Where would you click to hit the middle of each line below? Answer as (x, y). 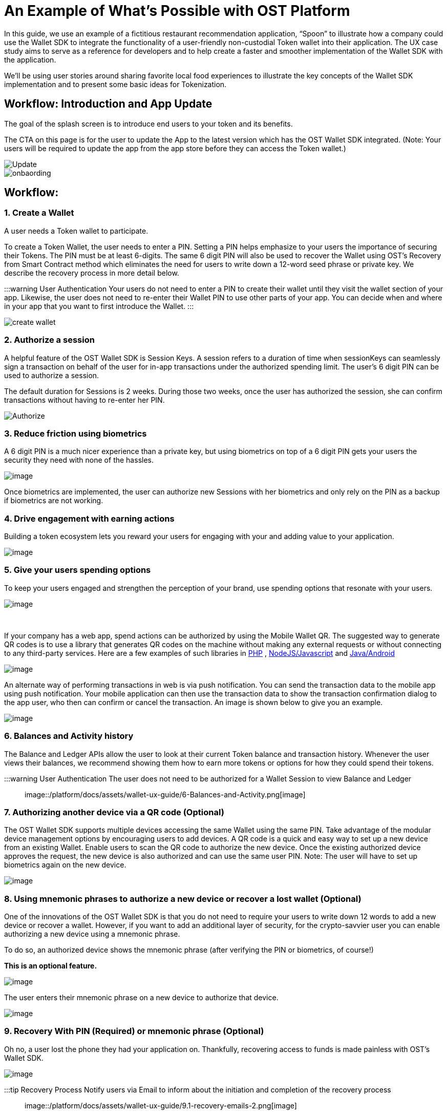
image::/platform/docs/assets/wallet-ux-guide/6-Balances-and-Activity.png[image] (165, 794)
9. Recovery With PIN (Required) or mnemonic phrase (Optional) (134, 1031)
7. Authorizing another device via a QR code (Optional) (114, 812)
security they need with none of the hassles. (79, 460)
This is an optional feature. (51, 966)
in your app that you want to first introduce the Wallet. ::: (99, 306)
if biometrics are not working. (54, 501)
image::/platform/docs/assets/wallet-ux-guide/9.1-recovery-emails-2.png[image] (161, 1105)
